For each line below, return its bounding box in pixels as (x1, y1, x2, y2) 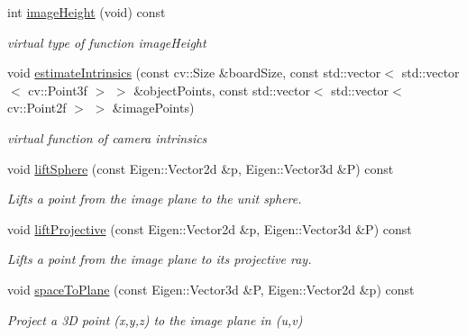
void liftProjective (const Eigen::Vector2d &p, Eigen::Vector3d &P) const (7, 219, 412, 238)
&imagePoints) (112, 98, 195, 117)
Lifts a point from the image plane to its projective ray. (7, 250, 312, 268)
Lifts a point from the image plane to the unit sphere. (7, 189, 302, 208)
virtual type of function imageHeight (7, 32, 206, 51)
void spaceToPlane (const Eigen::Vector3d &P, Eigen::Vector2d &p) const (7, 279, 415, 298)
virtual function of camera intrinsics (7, 128, 207, 147)
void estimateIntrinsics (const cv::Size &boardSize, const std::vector (7, 63, 381, 82)
